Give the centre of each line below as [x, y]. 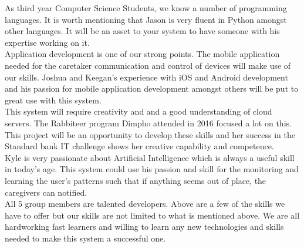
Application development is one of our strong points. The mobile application [142, 54]
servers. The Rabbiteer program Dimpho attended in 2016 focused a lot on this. [148, 123]
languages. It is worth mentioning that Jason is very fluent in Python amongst [146, 19]
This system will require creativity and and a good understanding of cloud [139, 111]
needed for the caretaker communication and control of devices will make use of [148, 65]
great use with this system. [53, 100]
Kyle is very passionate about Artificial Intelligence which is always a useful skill [150, 157]
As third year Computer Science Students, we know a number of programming [146, 8]
